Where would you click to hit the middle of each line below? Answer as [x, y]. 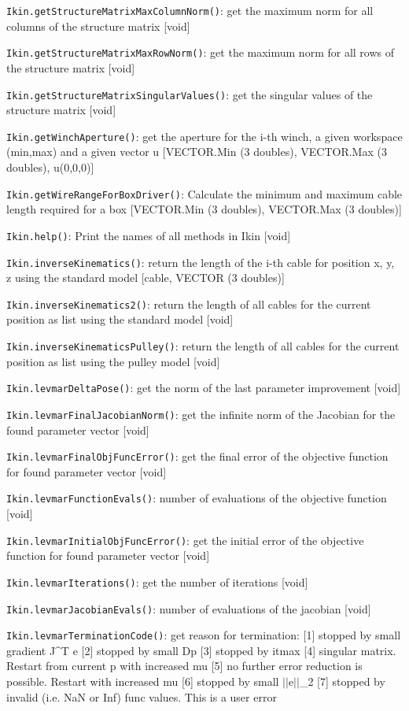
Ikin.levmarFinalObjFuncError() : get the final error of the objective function [197, 456]
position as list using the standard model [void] [120, 319]
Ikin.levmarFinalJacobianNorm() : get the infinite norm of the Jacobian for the [201, 414]
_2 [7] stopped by [342, 681]
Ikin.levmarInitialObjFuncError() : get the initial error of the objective [185, 540]
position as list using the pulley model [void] [113, 361]
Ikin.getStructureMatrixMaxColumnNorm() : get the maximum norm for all [190, 10]
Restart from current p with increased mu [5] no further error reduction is [184, 666]
